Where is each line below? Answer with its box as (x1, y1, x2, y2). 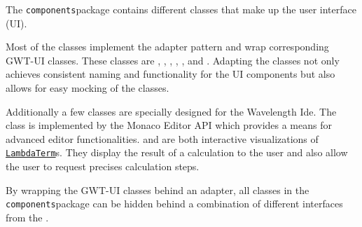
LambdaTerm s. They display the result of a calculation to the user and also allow (6, 145, 348, 160)
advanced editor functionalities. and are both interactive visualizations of (6, 131, 319, 146)
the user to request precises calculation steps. (6, 159, 200, 174)
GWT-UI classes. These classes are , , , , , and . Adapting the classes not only (6, 53, 340, 67)
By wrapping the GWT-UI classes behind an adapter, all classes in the (6, 182, 309, 197)
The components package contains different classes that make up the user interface (6, 2, 356, 16)
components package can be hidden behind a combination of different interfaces (6, 196, 343, 211)
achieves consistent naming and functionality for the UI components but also (6, 67, 335, 81)
